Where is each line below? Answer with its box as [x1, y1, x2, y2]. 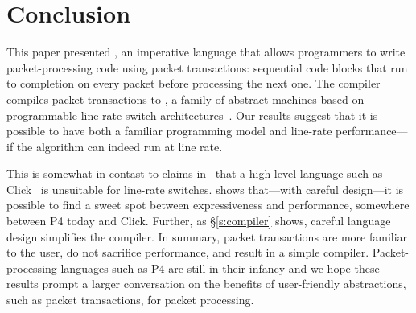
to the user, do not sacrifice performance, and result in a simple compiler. [6, 244, 369, 261]
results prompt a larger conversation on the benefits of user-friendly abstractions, [6, 275, 406, 292]
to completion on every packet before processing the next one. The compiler [6, 75, 381, 92]
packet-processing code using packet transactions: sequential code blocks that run [6, 59, 408, 76]
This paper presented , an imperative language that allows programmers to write [6, 43, 406, 60]
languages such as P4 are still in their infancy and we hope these [60, 259, 380, 276]
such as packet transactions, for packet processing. [6, 291, 254, 308]
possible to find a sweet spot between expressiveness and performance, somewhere [6, 196, 410, 213]
